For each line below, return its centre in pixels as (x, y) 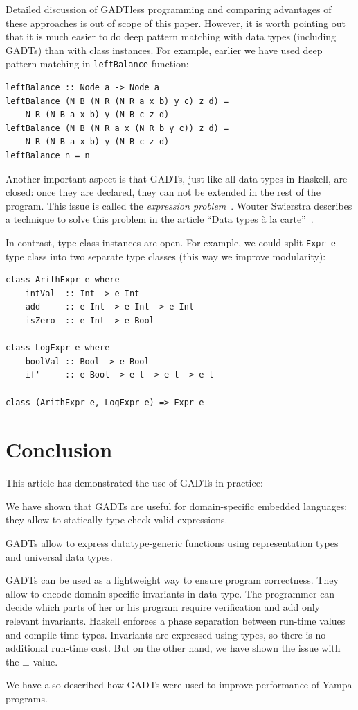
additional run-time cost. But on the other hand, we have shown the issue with (173, 648)
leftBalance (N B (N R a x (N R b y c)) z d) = (117, 128)
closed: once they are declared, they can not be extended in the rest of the (163, 192)
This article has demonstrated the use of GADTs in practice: (134, 483)
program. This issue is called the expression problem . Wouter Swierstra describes (179, 205)
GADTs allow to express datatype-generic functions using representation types (172, 543)
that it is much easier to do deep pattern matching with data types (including (171, 36)
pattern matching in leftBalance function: (97, 64)
